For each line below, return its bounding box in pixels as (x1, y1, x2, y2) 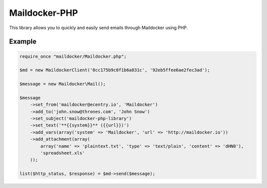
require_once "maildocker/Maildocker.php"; (19, 53, 127, 59)
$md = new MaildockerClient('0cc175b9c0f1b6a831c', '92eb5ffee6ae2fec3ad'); (19, 67, 210, 73)
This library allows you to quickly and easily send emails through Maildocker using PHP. (9, 25, 188, 31)
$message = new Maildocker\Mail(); (19, 81, 106, 87)
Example (9, 38, 37, 46)
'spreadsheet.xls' (40, 150, 85, 156)
